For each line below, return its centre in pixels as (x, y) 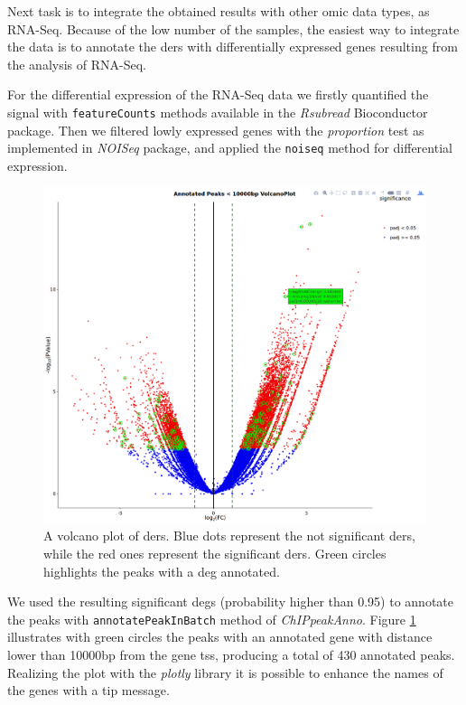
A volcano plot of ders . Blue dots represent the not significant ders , (229, 536)
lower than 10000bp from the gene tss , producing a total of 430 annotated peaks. (231, 655)
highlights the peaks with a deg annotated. (162, 571)
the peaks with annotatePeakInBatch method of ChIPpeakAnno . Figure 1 (212, 619)
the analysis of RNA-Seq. (77, 64)
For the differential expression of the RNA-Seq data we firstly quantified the (218, 94)
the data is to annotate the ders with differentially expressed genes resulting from (233, 47)
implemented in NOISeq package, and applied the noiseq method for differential (230, 148)
